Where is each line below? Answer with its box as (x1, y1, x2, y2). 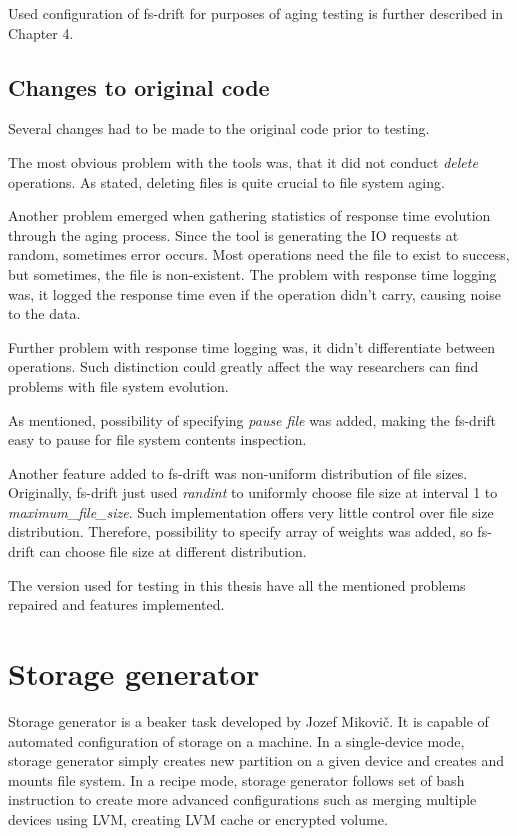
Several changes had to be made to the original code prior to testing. (8, 118, 430, 139)
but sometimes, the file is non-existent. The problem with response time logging (8, 263, 497, 284)
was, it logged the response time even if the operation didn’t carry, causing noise (8, 283, 501, 304)
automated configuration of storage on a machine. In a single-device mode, (8, 730, 465, 751)
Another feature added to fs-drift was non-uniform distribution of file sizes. (8, 462, 468, 483)
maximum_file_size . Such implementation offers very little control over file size (8, 501, 494, 522)
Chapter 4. (8, 22, 74, 43)
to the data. (8, 303, 81, 324)
